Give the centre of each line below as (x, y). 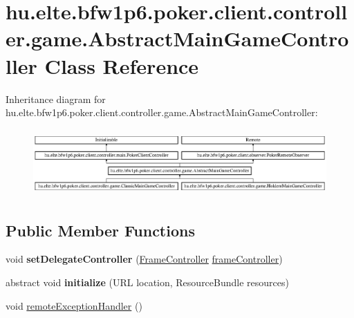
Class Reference (122, 65)
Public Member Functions (100, 230)
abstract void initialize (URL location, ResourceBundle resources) (147, 282)
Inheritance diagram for (56, 99)
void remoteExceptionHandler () (74, 305)
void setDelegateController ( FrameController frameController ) (144, 259)
